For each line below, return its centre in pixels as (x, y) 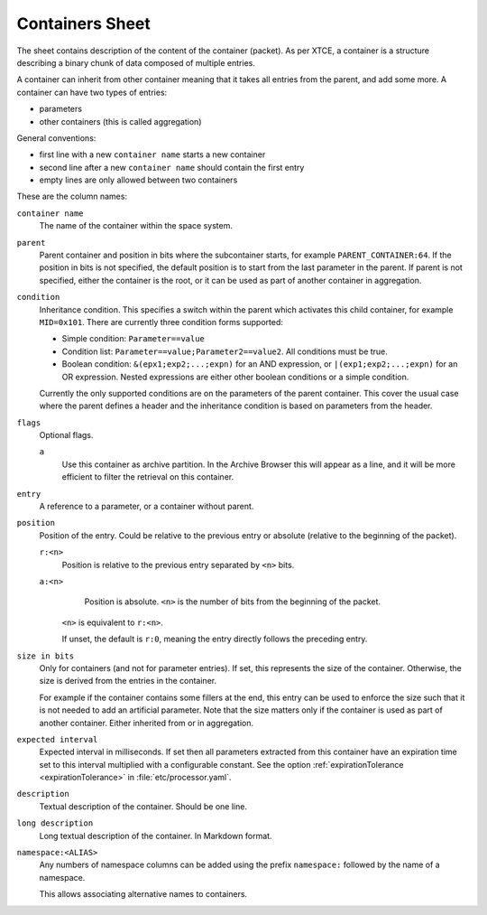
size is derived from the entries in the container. (128, 681)
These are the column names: (72, 196)
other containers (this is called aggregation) (120, 121)
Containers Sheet (83, 23)
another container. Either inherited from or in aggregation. (147, 723)
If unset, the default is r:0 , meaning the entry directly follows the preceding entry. (215, 639)
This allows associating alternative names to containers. (143, 894)
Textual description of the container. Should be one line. (143, 806)
